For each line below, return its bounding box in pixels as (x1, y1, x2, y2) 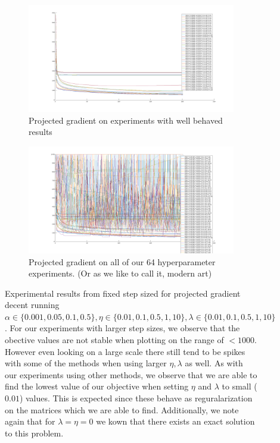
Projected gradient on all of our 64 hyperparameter (29, 255, 216, 268)
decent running (5, 299, 60, 311)
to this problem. (5, 426, 64, 439)
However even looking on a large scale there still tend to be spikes (5, 345, 245, 357)
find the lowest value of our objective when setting (5, 380, 189, 392)
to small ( (222, 380, 257, 392)
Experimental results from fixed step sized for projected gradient (5, 287, 241, 299)
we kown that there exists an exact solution (96, 415, 255, 428)
